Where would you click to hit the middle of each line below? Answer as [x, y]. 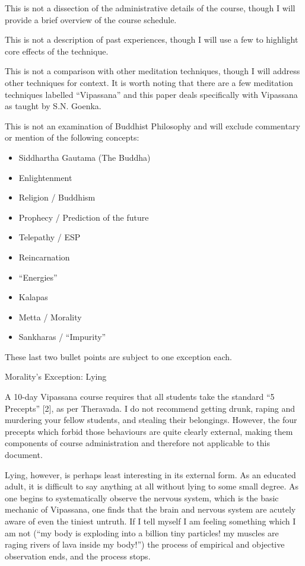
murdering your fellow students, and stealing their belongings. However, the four [151, 420]
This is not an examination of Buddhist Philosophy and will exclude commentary [152, 125]
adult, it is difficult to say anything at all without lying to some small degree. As [152, 486]
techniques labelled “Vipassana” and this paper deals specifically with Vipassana [151, 94]
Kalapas [33, 297]
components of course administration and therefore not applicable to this [137, 443]
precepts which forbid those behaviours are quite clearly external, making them [149, 431]
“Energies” [38, 277]
